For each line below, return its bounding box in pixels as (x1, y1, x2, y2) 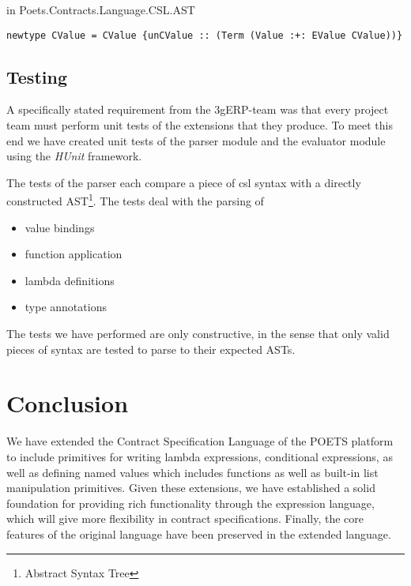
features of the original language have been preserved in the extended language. (6, 525, 391, 542)
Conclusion (6, 387, 129, 419)
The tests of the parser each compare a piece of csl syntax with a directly (6, 174, 361, 190)
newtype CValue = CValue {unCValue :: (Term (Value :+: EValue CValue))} (6, 29, 403, 41)
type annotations (25, 299, 107, 315)
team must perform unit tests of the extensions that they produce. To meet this (6, 117, 393, 133)
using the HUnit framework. (6, 148, 142, 164)
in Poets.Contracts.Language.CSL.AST (6, 2, 195, 17)
